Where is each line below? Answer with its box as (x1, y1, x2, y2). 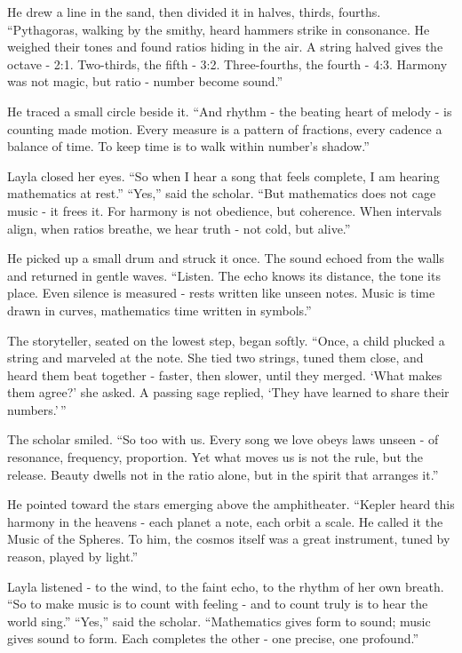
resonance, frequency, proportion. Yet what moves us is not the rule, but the (7, 448, 423, 466)
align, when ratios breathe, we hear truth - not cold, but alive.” (7, 219, 351, 237)
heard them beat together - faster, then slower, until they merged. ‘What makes (7, 365, 442, 384)
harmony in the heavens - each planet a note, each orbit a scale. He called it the (7, 512, 443, 530)
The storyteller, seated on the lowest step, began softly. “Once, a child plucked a (7, 330, 445, 349)
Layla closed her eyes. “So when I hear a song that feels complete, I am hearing (7, 166, 440, 185)
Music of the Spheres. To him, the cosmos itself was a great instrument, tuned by (7, 530, 450, 548)
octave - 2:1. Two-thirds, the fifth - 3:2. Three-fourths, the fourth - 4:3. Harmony (7, 54, 448, 73)
